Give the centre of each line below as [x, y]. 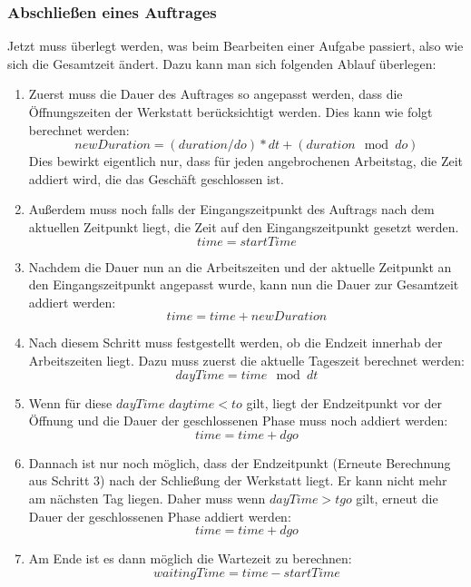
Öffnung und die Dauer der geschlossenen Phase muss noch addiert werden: [238, 421]
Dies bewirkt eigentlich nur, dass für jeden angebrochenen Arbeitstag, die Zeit [246, 161]
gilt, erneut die [397, 498]
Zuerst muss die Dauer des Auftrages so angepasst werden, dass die [216, 94]
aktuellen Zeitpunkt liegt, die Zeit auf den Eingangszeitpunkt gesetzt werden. [244, 226]
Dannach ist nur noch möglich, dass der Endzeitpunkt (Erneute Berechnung [240, 462]
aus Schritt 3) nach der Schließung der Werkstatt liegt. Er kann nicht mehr [238, 480]
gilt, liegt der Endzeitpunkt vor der [344, 402]
